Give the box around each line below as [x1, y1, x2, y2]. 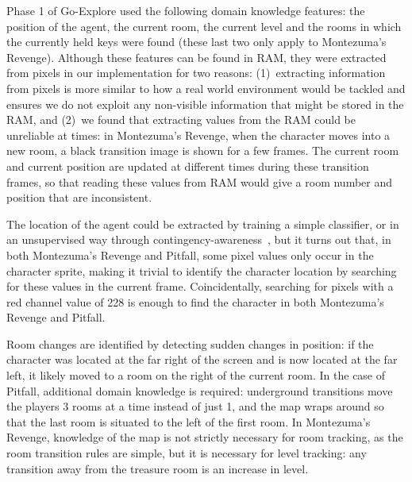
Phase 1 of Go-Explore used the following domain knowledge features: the [6, 2, 365, 18]
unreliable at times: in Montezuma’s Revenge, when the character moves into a [6, 126, 391, 143]
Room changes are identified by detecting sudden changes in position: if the [6, 335, 374, 352]
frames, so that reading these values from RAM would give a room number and [6, 173, 393, 190]
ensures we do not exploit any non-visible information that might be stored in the [6, 95, 404, 112]
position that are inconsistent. [6, 189, 152, 206]
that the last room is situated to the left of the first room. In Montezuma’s [6, 413, 371, 430]
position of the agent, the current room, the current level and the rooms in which [6, 17, 402, 34]
